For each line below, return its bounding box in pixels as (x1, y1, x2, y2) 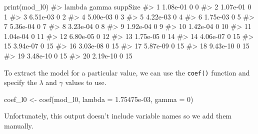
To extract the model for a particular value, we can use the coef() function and (4, 67, 250, 77)
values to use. (65, 77, 106, 87)
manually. (4, 120, 33, 130)
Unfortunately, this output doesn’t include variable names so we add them (4, 110, 232, 121)
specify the (4, 77, 37, 87)
